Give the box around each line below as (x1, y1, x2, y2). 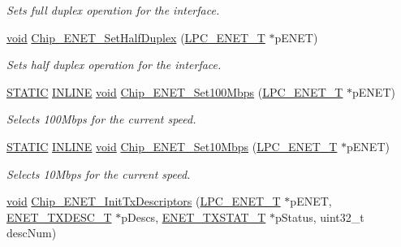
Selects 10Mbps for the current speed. (6, 165, 191, 182)
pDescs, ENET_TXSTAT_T (121, 208, 266, 225)
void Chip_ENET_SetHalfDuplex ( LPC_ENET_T (6, 28, 265, 45)
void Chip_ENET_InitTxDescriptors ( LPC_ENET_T (6, 193, 281, 210)
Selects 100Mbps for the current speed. (6, 110, 196, 128)
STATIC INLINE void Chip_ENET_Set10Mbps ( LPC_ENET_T (6, 137, 338, 154)
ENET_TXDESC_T (6, 208, 112, 225)
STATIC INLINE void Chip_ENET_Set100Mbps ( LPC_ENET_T (6, 83, 343, 100)
